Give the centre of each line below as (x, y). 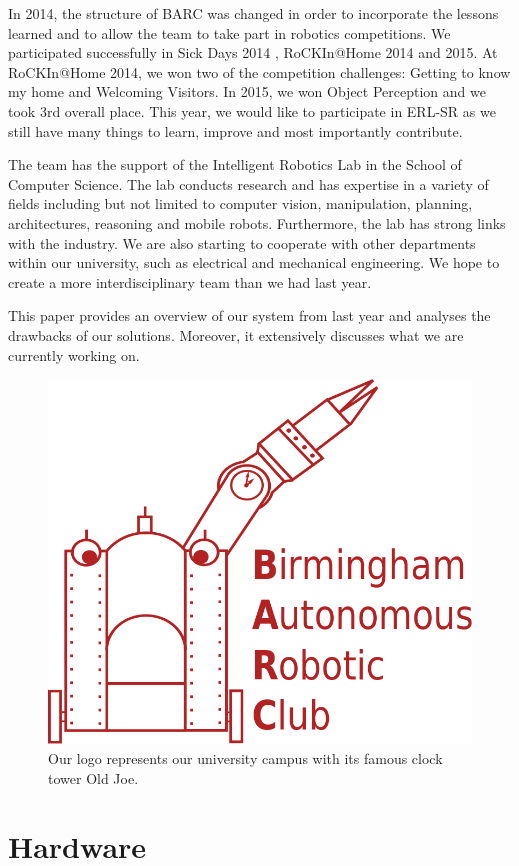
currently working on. (74, 354)
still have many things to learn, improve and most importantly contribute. (235, 130)
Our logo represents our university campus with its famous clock (245, 758)
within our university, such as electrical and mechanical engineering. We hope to (254, 262)
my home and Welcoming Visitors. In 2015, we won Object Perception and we (247, 91)
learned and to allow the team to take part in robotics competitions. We (229, 32)
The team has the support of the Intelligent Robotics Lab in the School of (235, 164)
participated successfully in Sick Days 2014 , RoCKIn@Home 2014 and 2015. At (253, 52)
